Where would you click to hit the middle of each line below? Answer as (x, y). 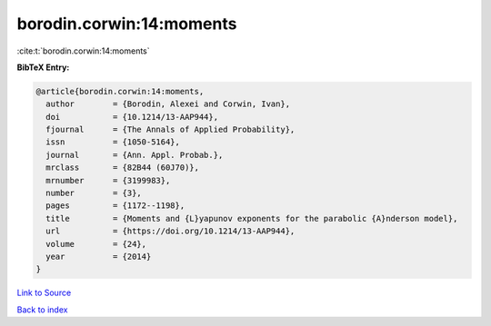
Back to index (42, 310)
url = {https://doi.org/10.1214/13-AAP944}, (170, 231)
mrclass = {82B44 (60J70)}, (123, 168)
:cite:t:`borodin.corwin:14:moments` (83, 51)
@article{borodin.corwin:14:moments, (120, 91)
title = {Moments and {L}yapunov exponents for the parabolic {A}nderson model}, (252, 218)
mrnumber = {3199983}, (108, 180)
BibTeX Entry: (43, 67)
